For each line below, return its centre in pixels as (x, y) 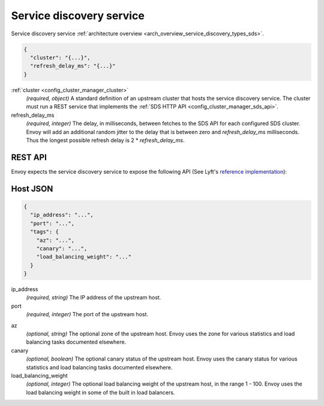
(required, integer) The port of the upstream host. (87, 314)
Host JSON (32, 189)
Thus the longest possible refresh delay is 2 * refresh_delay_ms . (105, 140)
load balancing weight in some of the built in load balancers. (100, 392)
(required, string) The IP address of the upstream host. (94, 298)
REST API (29, 157)
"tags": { (45, 232)
